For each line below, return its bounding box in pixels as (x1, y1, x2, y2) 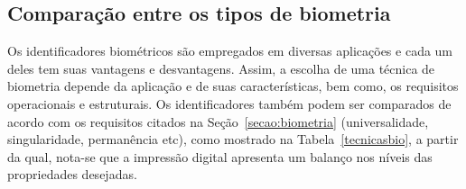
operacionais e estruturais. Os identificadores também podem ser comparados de (7, 94, 452, 112)
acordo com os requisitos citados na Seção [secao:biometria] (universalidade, (7, 112, 429, 130)
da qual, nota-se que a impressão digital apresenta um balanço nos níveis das (7, 147, 433, 166)
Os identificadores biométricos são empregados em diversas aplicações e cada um (7, 41, 453, 60)
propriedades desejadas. (7, 165, 137, 184)
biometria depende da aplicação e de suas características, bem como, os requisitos (7, 76, 459, 95)
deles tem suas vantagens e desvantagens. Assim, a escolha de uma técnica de (7, 58, 435, 77)
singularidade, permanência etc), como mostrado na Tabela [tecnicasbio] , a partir (7, 130, 459, 148)
